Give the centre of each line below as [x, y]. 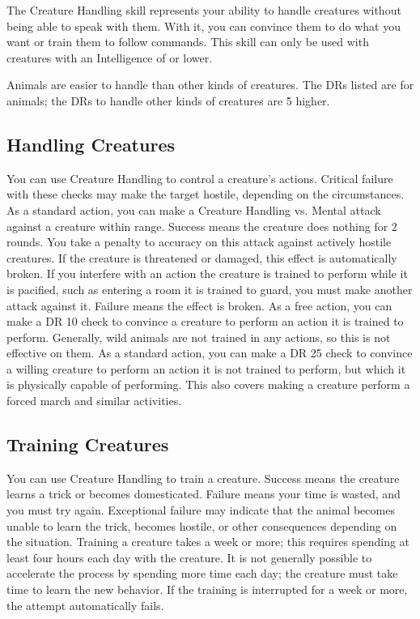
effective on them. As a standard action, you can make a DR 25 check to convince [210, 353]
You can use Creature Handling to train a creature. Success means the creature [203, 478]
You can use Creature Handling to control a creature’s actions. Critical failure [200, 178]
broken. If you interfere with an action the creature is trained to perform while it [207, 273]
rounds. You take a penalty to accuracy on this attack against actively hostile [199, 242]
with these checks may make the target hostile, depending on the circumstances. [206, 194]
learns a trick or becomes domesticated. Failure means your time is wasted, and [204, 494]
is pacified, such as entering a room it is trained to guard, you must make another [210, 289]
